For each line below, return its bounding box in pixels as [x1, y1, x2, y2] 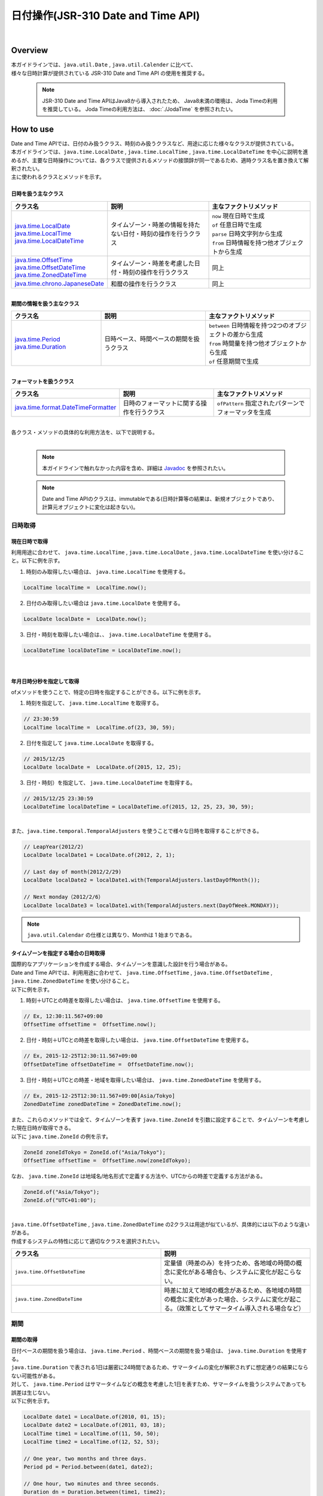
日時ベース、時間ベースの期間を [104, 335, 194, 343]
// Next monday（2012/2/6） [23, 893, 104, 901]
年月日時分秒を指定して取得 [11, 677, 80, 685]
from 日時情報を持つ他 [212, 238, 274, 247]
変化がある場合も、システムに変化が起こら [176, 1268, 296, 1276]
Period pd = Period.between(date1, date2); [23, 1464, 154, 1470]
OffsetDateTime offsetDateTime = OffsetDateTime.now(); [23, 1061, 194, 1068]
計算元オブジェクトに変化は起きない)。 [42, 503, 139, 510]
